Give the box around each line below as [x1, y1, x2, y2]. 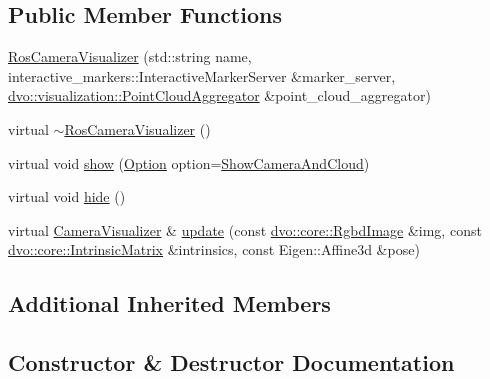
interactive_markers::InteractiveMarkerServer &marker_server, [8, 65, 396, 86]
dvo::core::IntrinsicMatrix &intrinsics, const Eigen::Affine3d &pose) [8, 239, 420, 260]
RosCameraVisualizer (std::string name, [8, 46, 252, 67]
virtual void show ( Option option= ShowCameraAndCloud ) [8, 152, 370, 173]
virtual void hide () [8, 186, 126, 207]
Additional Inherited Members [8, 288, 331, 319]
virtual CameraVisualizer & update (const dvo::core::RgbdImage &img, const [8, 219, 482, 240]
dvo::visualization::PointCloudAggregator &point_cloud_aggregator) [8, 85, 431, 106]
